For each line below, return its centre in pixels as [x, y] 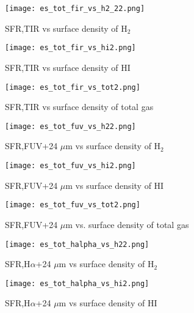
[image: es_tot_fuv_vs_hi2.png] [70, 166]
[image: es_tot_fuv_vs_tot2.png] [73, 205]
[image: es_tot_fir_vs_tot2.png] [73, 87]
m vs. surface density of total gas [127, 224]
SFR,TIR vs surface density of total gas [79, 107]
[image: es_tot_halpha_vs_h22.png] [77, 244]
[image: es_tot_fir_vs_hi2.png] [70, 48]
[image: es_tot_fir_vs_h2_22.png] [75, 9]
